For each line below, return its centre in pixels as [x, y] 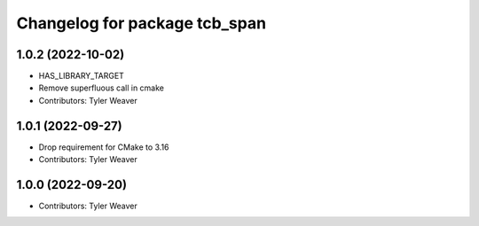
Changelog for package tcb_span [141, 23]
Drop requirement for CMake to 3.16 [104, 147]
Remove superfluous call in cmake [101, 88]
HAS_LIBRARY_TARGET [81, 76]
